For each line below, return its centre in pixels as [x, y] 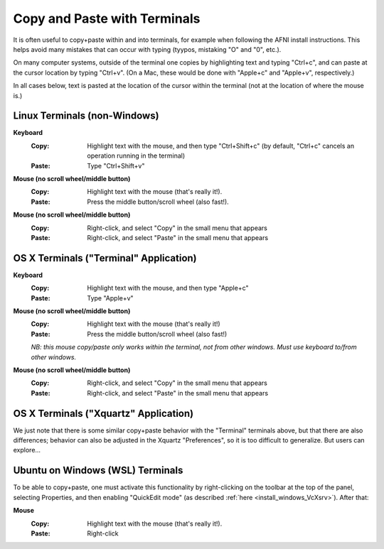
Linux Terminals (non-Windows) [86, 116]
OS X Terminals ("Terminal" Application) [105, 258]
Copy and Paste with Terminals [107, 18]
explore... [27, 450]
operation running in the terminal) [136, 156]
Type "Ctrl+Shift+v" [116, 165]
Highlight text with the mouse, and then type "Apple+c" [168, 288]
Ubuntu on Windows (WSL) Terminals [98, 471]
